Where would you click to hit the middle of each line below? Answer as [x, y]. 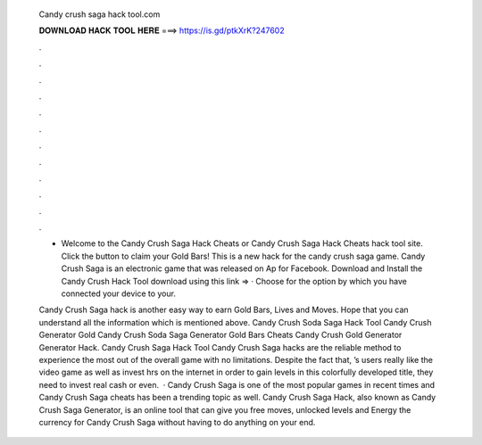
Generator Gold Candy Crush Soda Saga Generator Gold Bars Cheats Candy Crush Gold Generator [220, 335]
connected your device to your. [118, 293]
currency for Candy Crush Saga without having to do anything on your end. [177, 422]
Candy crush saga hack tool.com [100, 14]
